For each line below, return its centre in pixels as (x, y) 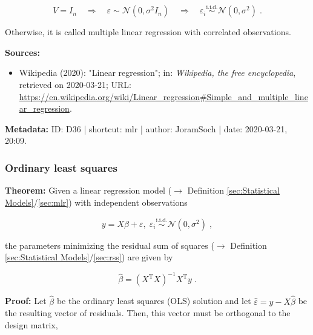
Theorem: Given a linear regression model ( (88, 190)
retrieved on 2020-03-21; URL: (75, 84)
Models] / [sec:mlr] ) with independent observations (96, 202)
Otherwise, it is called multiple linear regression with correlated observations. (148, 32)
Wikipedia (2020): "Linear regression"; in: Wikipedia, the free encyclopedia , (157, 73)
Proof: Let (26, 301)
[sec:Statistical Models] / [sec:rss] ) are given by (89, 257)
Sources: (22, 52)
